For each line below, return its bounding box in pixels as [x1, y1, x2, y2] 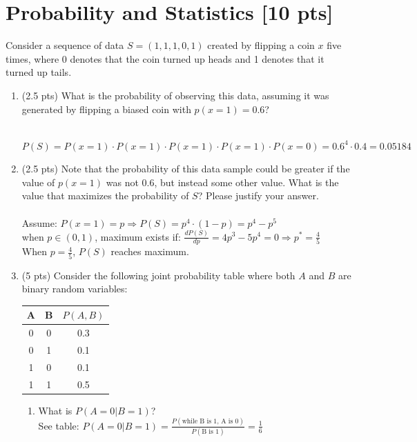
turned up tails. [6, 65, 72, 79]
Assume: [21, 215, 57, 230]
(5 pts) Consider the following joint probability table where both [21, 268, 295, 282]
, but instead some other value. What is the [154, 174, 339, 189]
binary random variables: [21, 281, 128, 296]
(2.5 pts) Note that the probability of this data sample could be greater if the [21, 161, 350, 176]
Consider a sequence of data [6, 38, 124, 52]
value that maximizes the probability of [21, 188, 189, 203]
